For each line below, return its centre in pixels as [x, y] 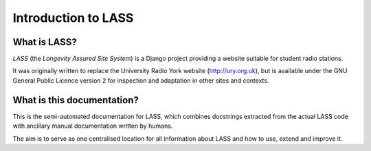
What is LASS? [45, 42]
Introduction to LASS [73, 18]
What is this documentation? [76, 100]
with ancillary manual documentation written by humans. [93, 126]
